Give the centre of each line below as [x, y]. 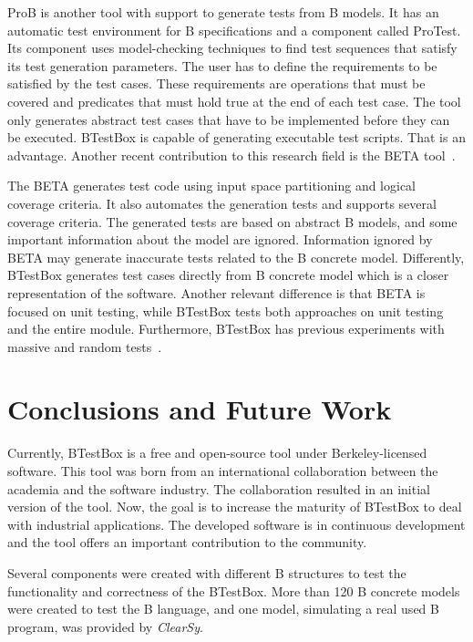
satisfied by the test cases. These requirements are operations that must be [216, 83]
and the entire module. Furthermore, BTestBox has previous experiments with [226, 329]
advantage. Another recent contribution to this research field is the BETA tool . [231, 155]
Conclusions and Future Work [200, 409]
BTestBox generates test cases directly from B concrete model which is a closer [228, 275]
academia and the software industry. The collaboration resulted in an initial [219, 488]
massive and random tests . [85, 346]
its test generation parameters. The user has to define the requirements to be [222, 65]
